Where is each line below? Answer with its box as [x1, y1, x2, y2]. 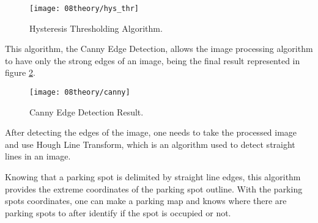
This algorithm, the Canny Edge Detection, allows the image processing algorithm [5, 42, 313, 55]
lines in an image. [5, 150, 71, 163]
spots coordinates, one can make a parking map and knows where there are [5, 194, 287, 207]
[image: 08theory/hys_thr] [29, 4, 139, 13]
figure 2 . [5, 66, 35, 79]
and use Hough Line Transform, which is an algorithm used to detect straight [5, 137, 295, 150]
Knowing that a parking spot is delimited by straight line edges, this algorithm [5, 170, 301, 183]
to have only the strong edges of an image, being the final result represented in [5, 54, 300, 67]
